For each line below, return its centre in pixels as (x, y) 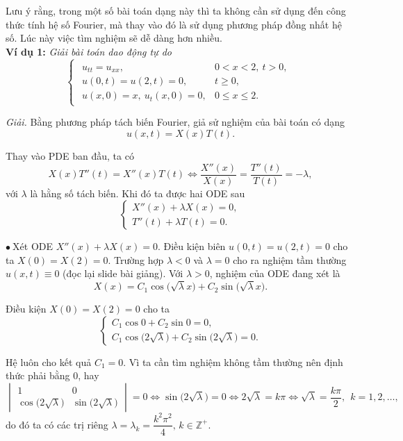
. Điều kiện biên (191, 246)
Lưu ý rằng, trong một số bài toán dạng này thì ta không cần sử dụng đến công (176, 10)
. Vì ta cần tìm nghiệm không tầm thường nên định (233, 361)
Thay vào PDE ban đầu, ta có (70, 156)
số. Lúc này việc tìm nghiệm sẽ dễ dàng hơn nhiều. (114, 38)
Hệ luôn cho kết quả (49, 361)
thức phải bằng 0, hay (52, 375)
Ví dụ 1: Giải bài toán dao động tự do (89, 51)
